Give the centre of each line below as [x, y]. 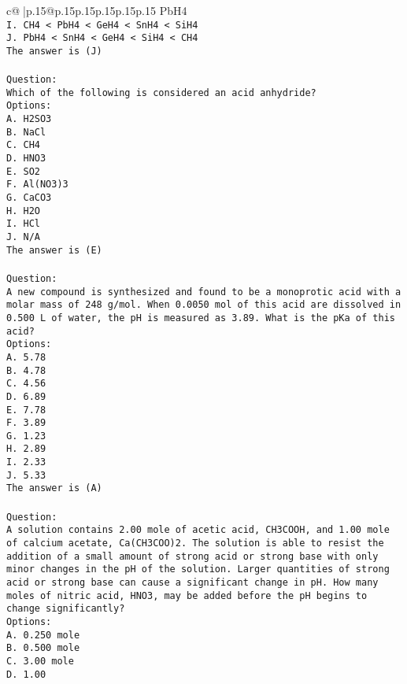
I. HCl [23, 224]
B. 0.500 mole [43, 648]
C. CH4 [23, 145]
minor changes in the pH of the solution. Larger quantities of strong [198, 569]
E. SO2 [23, 171]
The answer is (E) [54, 250]
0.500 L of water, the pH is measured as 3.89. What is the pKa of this [201, 318]
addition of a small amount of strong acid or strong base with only [192, 556]
